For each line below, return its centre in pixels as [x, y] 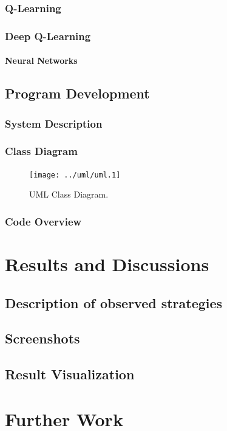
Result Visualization [70, 374]
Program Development [77, 93]
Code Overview [43, 221]
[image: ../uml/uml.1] [75, 175]
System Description [54, 123]
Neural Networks [41, 60]
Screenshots [42, 338]
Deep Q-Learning [48, 36]
